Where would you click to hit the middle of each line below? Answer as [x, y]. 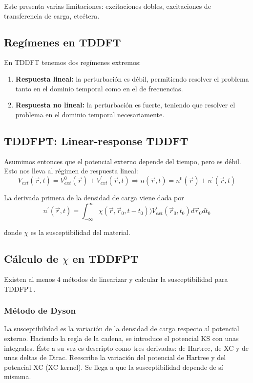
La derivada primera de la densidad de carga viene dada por [94, 198]
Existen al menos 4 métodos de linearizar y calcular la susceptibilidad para [116, 279]
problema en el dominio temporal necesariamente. [90, 114]
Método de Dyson [40, 310]
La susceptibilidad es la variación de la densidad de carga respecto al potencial [122, 329]
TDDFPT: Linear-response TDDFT [96, 140]
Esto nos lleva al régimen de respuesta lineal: [71, 171]
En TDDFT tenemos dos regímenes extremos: [73, 62]
